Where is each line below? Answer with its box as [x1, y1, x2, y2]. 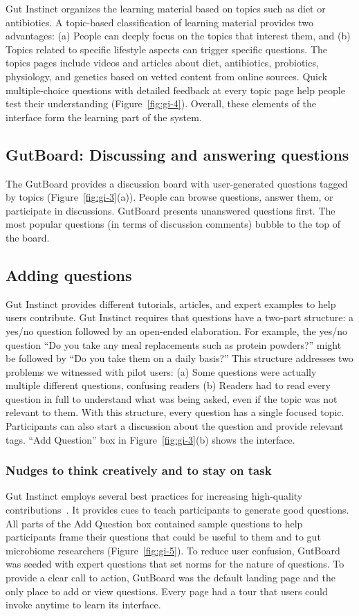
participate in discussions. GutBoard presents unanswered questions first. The [6, 203, 335, 217]
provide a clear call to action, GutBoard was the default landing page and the [6, 570, 335, 585]
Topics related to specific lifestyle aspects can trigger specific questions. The [6, 42, 328, 56]
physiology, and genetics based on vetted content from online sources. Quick [6, 69, 328, 83]
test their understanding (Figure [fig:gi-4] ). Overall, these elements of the [6, 96, 317, 111]
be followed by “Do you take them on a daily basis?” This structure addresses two [6, 351, 353, 365]
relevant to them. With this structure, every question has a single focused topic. [6, 405, 344, 419]
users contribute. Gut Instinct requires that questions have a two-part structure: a [6, 310, 353, 325]
